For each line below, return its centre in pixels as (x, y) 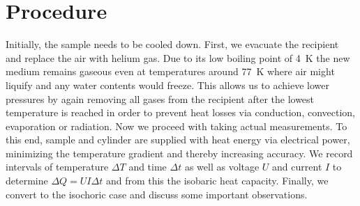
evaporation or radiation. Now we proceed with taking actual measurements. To (177, 126)
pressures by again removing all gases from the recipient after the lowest (160, 98)
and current (297, 167)
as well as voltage (222, 167)
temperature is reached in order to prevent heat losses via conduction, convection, (181, 112)
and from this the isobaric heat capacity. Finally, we (217, 181)
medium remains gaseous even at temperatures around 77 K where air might (170, 71)
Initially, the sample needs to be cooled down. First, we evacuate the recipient (172, 44)
